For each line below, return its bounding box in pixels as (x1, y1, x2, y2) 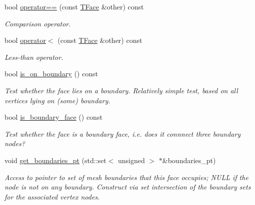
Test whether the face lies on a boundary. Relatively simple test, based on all (4, 85, 238, 95)
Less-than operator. (4, 51, 63, 62)
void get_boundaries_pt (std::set (4, 155, 106, 165)
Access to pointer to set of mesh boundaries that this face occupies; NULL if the (4, 172, 248, 182)
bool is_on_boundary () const (4, 68, 98, 79)
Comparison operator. (4, 18, 71, 28)
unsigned (118, 155, 145, 165)
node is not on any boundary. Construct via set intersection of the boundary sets (4, 182, 251, 192)
